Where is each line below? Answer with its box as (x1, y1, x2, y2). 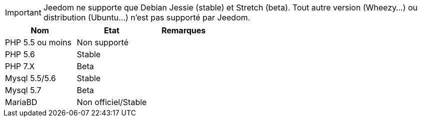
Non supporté (76, 37, 129, 47)
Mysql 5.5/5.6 (5, 73, 56, 83)
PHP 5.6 (5, 49, 35, 59)
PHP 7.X (5, 61, 35, 71)
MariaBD (5, 97, 37, 107)
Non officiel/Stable (76, 97, 147, 107)
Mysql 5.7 (5, 85, 41, 95)
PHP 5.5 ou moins (5, 37, 72, 47)
